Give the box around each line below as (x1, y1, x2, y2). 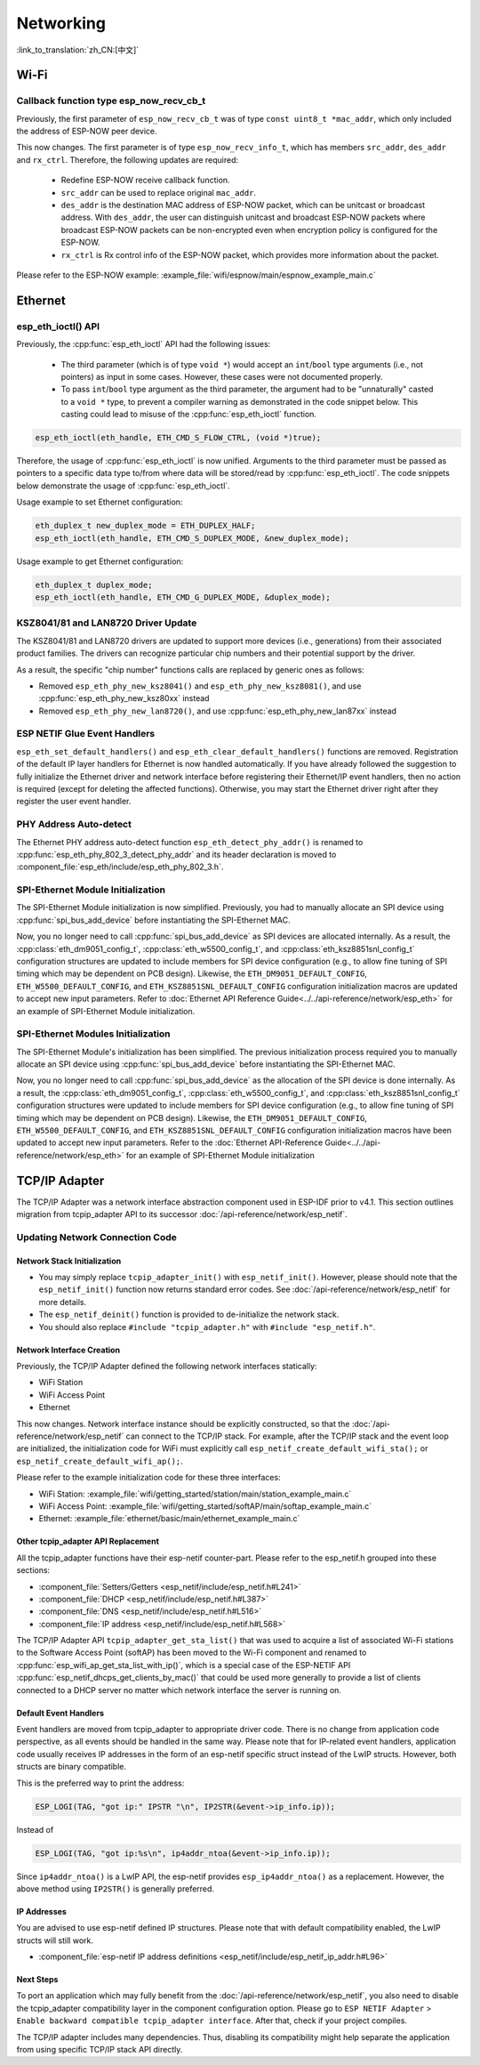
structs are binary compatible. (16, 1762, 127, 1772)
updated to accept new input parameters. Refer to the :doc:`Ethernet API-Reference (16, 1137, 324, 1148)
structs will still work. (16, 1935, 93, 1946)
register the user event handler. (16, 796, 132, 807)
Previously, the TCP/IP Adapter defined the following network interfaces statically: (16, 1361, 317, 1372)
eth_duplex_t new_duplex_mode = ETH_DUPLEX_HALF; (35, 520, 256, 531)
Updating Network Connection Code (16, 1230, 178, 1243)
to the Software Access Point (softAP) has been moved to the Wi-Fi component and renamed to (16, 1647, 367, 1658)
